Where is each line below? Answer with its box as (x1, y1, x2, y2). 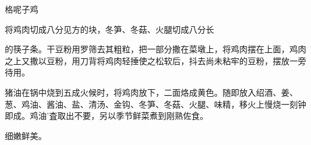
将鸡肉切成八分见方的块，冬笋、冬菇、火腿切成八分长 (5, 23, 214, 35)
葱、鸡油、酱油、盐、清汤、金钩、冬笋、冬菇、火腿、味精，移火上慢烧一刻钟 (5, 97, 306, 110)
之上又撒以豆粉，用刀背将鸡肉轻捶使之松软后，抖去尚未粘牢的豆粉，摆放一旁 (5, 54, 306, 67)
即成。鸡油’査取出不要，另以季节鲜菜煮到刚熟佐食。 (5, 109, 208, 122)
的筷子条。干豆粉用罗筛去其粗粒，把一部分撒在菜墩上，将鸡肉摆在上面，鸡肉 (5, 43, 306, 55)
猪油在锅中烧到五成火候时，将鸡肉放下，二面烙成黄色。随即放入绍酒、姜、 (5, 86, 298, 98)
